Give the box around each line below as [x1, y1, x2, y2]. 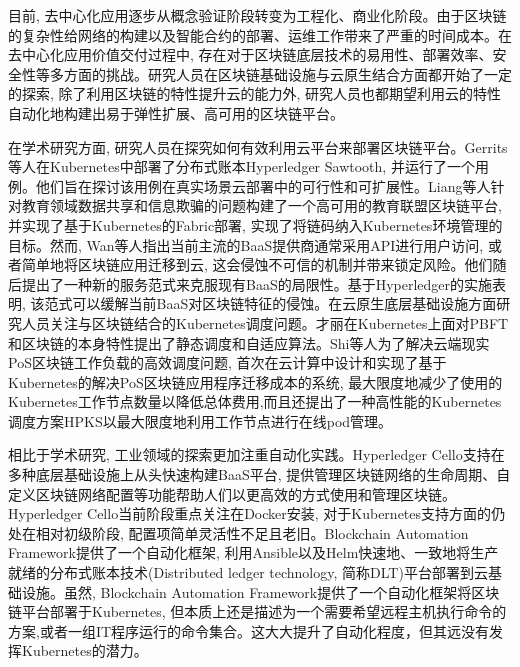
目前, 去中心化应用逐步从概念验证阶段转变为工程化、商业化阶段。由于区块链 [8, 5, 507, 25]
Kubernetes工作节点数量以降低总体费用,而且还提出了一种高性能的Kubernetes [8, 391, 502, 412]
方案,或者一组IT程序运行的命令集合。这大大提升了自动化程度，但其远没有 [8, 620, 490, 641]
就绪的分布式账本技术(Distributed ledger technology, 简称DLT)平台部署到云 [8, 562, 488, 583]
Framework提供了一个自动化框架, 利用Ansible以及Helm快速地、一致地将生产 [8, 542, 499, 563]
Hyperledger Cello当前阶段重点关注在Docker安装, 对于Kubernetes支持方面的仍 [8, 503, 506, 524]
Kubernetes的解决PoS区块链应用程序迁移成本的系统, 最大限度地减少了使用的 [8, 371, 503, 392]
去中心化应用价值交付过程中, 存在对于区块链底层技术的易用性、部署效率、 [8, 44, 493, 65]
